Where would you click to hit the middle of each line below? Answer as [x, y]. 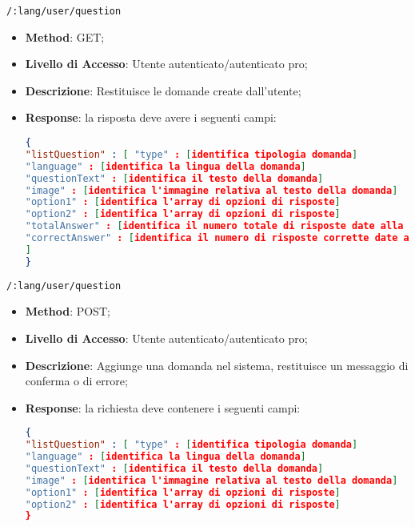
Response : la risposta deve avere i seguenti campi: [151, 117]
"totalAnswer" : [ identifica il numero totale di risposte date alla [214, 226]
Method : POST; [68, 311]
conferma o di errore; [76, 381]
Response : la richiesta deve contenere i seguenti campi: [163, 407]
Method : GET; [65, 36]
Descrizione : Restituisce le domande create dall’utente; [163, 90]
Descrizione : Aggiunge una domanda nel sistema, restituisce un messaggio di [217, 365]
